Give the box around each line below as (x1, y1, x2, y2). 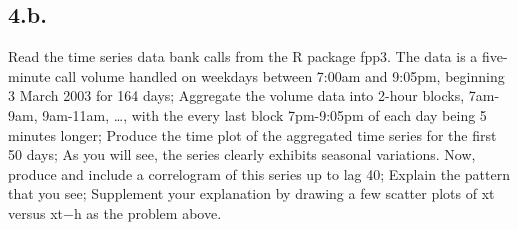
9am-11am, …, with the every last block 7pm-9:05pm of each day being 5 (42, 104, 487, 125)
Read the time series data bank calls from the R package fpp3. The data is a (8, 46, 478, 67)
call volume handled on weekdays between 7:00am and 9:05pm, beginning (55, 65, 505, 86)
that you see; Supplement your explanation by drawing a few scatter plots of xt (8, 183, 495, 204)
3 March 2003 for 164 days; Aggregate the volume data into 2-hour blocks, (8, 85, 465, 106)
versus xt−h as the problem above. (8, 202, 222, 223)
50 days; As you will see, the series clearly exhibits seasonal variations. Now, (8, 144, 476, 165)
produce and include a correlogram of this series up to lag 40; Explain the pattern (8, 163, 510, 184)
